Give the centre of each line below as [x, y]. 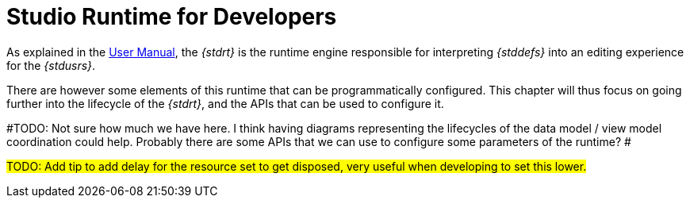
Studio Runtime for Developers [172, 17]
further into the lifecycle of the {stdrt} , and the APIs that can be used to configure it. [225, 103]
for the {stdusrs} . [51, 65]
